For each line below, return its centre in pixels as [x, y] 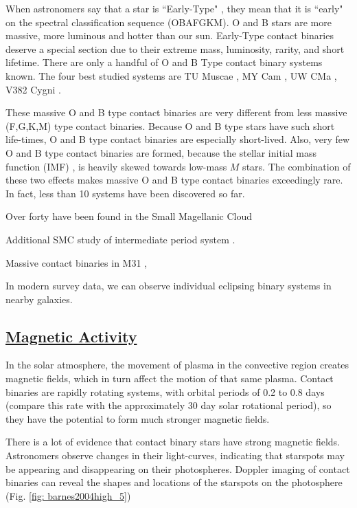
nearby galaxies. [39, 299]
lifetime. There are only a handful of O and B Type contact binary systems [164, 62]
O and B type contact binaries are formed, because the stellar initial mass [161, 152]
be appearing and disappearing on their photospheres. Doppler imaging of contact [178, 468]
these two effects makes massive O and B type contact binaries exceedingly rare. [174, 180]
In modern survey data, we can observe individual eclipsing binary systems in [169, 286]
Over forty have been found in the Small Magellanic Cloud [129, 216]
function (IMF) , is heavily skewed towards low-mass [116, 166]
